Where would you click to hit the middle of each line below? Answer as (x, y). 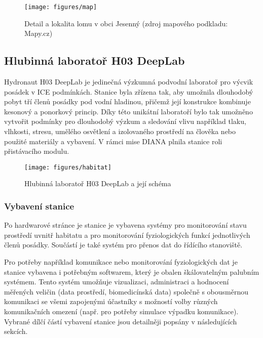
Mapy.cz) (39, 33)
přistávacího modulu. (37, 151)
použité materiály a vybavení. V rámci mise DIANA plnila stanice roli (113, 141)
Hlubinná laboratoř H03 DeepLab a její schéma (98, 183)
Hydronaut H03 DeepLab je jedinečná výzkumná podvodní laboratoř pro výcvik (129, 82)
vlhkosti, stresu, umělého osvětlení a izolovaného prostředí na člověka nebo (120, 131)
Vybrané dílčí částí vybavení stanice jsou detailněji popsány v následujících (121, 321)
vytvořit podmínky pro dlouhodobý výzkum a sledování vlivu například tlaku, (125, 121)
